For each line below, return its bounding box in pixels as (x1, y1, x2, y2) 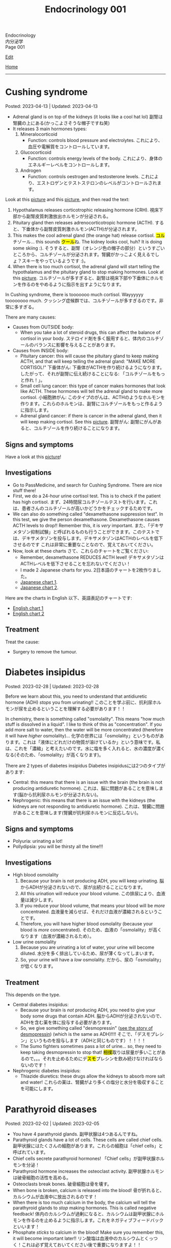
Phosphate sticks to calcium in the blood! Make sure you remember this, (12, 1229, 164, 1235)
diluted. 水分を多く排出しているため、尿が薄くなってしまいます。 (20, 950, 157, 956)
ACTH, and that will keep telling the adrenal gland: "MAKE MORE (20, 358, 156, 364)
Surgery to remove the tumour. (12, 648, 77, 655)
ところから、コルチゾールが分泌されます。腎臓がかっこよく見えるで (12, 251, 155, 258)
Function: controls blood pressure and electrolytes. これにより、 (27, 137, 163, 144)
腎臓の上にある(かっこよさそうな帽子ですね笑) (12, 120, 110, 126)
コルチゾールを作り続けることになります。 (34, 425, 123, 431)
